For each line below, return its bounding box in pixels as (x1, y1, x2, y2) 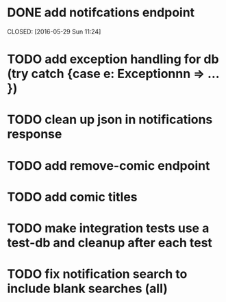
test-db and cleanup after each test (7, 235, 212, 251)
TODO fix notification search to (7, 266, 188, 282)
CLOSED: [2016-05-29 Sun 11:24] (7, 27, 101, 36)
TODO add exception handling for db (7, 51, 219, 67)
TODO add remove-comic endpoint (7, 158, 210, 173)
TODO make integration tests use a (7, 221, 210, 236)
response (7, 127, 62, 142)
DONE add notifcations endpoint (7, 5, 195, 21)
